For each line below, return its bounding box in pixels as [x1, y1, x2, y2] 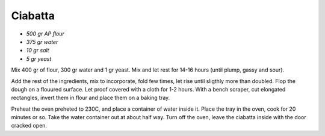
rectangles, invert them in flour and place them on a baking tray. [11, 94, 170, 102]
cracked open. [11, 122, 48, 129]
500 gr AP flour [26, 30, 64, 37]
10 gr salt [26, 47, 49, 54]
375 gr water [26, 38, 58, 45]
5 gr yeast [26, 55, 52, 63]
